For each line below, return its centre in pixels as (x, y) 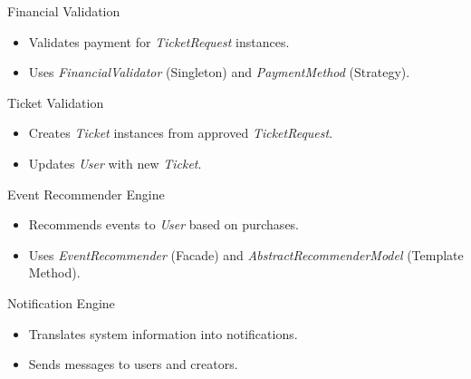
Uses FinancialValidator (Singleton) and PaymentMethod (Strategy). (219, 72)
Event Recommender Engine (86, 194)
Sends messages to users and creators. (133, 364)
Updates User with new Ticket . (115, 163)
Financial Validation (64, 11)
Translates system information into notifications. (163, 333)
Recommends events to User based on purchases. (164, 224)
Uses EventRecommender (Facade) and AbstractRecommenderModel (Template (246, 254)
